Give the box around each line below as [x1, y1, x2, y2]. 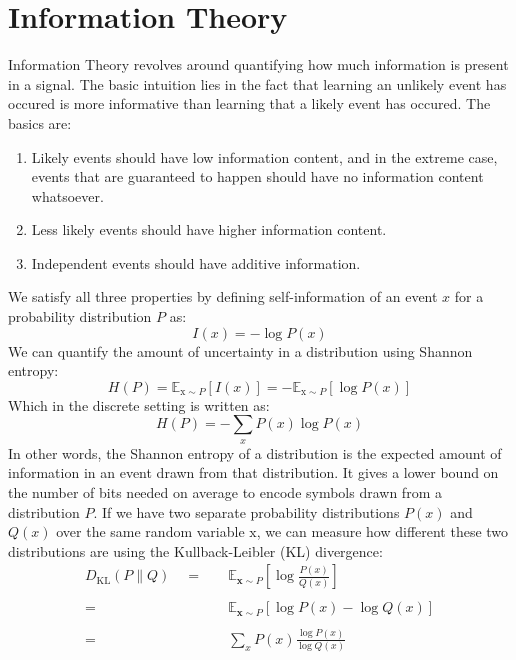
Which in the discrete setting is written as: [8, 394, 270, 415]
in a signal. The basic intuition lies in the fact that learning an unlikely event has [8, 73, 507, 94]
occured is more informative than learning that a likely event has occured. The [8, 93, 491, 114]
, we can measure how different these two [256, 521, 509, 542]
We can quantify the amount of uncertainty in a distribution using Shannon [8, 340, 473, 361]
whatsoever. [31, 185, 104, 206]
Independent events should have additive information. [31, 252, 361, 273]
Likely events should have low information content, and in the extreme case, [31, 146, 498, 167]
